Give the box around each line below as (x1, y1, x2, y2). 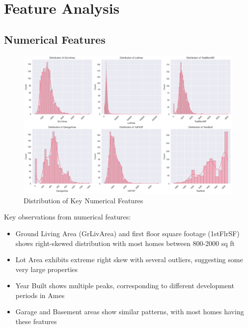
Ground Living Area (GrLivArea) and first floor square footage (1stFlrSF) (15, 228, 240, 238)
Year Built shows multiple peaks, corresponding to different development (15, 280, 234, 291)
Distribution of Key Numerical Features (24, 195, 143, 205)
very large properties (15, 264, 78, 274)
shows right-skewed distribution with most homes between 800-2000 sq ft (15, 238, 235, 248)
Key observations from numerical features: (4, 212, 131, 222)
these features (15, 316, 57, 327)
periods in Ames (15, 290, 65, 300)
